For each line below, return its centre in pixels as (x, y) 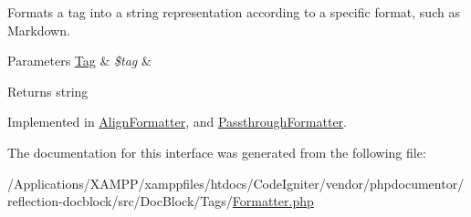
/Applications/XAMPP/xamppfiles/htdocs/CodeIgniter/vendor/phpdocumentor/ (236, 183)
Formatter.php (273, 201)
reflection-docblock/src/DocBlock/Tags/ (120, 201)
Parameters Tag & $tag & (79, 61)
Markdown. (39, 30)
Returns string (48, 91)
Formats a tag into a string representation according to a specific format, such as (234, 12)
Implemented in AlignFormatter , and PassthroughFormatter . (178, 122)
